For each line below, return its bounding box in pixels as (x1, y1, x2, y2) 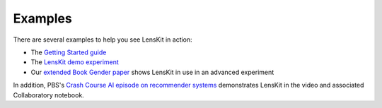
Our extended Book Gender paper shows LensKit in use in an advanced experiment (30, 68, 274, 76)
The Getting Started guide (30, 48, 107, 56)
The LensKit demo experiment (30, 58, 120, 66)
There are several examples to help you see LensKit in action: (13, 35, 192, 44)
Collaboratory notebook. (13, 90, 84, 99)
